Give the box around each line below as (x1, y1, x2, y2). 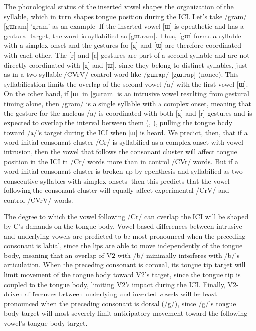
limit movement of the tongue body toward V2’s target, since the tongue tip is (4, 269, 241, 280)
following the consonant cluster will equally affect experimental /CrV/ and (4, 185, 229, 195)
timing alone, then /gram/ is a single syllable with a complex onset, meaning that (4, 98, 251, 108)
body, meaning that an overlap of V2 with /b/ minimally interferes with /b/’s (4, 250, 240, 260)
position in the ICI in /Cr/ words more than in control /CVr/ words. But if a (4, 156, 238, 166)
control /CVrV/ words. (4, 194, 73, 205)
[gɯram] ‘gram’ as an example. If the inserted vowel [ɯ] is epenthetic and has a (4, 21, 244, 31)
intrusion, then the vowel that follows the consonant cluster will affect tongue (4, 146, 237, 156)
